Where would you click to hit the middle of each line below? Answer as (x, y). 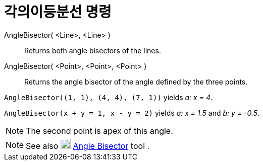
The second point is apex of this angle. (99, 131)
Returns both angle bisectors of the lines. (93, 50)
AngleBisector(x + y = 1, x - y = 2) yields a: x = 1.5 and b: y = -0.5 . (132, 113)
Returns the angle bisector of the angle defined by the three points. (136, 81)
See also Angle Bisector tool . (88, 146)
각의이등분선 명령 (58, 12)
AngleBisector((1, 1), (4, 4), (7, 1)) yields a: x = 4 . (108, 97)
